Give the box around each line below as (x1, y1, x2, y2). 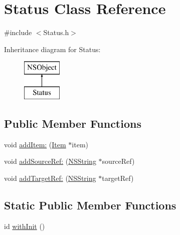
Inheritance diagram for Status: (4, 44, 101, 54)
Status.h (43, 27, 69, 38)
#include (4, 27, 32, 38)
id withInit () (4, 220, 45, 231)
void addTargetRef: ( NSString (4, 172, 96, 183)
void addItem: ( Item (4, 139, 66, 149)
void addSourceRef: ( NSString (4, 156, 96, 166)
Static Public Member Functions (4, 197, 176, 212)
